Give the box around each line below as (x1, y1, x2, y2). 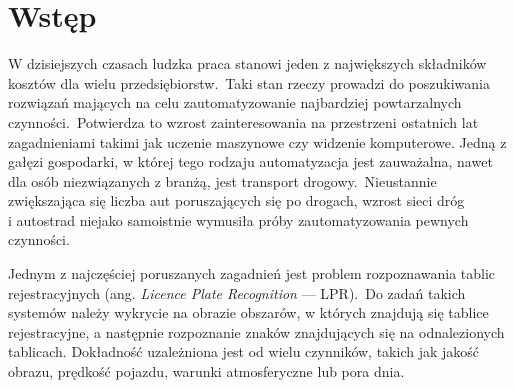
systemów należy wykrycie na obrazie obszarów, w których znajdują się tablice (8, 302, 489, 323)
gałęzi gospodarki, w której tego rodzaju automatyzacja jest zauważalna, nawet (8, 151, 493, 172)
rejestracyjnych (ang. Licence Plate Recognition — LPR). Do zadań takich (8, 282, 466, 303)
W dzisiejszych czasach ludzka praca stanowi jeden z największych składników (8, 53, 487, 74)
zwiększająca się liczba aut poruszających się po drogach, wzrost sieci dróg (8, 190, 465, 211)
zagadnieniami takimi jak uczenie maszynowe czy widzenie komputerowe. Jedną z (8, 131, 507, 152)
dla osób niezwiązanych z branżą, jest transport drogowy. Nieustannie (8, 170, 437, 191)
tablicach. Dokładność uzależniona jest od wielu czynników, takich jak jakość (8, 341, 480, 362)
